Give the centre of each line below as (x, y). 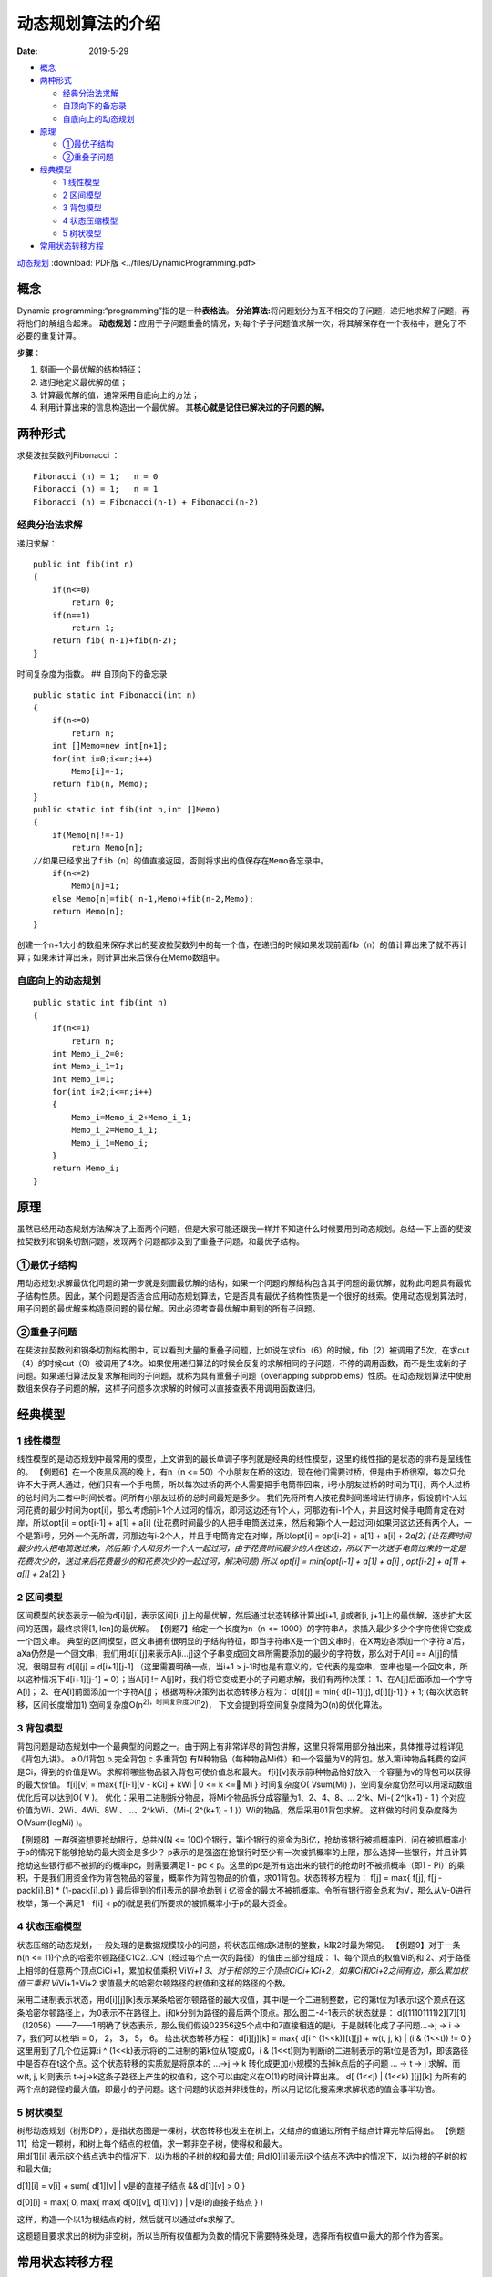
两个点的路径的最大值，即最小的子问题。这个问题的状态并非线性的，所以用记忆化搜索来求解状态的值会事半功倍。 (228, 2089)
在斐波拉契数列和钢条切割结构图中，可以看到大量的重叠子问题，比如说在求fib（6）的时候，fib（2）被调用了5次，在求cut (243, 1350)
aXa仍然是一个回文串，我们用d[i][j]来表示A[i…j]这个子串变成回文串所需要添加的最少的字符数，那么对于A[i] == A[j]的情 (238, 1654)
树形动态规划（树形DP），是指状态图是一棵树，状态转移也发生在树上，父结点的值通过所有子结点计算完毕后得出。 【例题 (241, 2130)
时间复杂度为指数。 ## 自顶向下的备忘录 (92, 674)
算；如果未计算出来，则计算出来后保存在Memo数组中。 (121, 957)
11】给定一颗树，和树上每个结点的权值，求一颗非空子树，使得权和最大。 (152, 2143)
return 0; (93, 602)
